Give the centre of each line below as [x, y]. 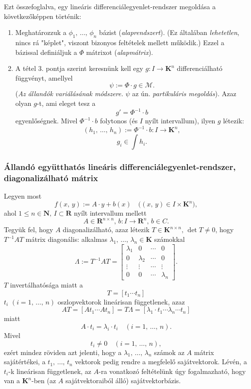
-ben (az [44, 381]
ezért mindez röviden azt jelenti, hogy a [63, 352]
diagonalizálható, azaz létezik [106, 229]
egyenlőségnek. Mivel [46, 121]
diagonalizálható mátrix [51, 178]
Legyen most [23, 196]
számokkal [169, 239]
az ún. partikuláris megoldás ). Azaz [184, 93]
